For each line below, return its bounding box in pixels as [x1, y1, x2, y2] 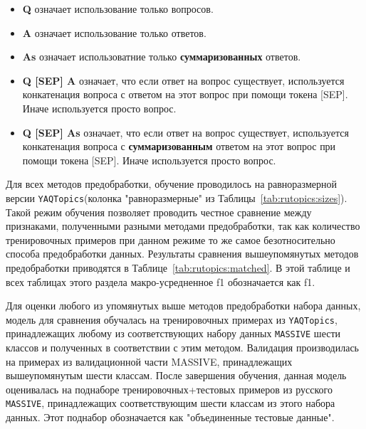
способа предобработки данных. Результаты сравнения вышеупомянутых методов [6, 246, 359, 261]
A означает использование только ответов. [22, 25, 206, 40]
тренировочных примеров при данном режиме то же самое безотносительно [6, 232, 335, 247]
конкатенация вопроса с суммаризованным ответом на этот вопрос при [22, 139, 336, 154]
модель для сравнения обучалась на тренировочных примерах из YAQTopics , [6, 312, 338, 327]
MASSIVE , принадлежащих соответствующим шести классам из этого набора [6, 396, 335, 411]
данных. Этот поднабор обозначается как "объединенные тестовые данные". [6, 410, 335, 425]
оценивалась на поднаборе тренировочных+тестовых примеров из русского [6, 381, 333, 396]
